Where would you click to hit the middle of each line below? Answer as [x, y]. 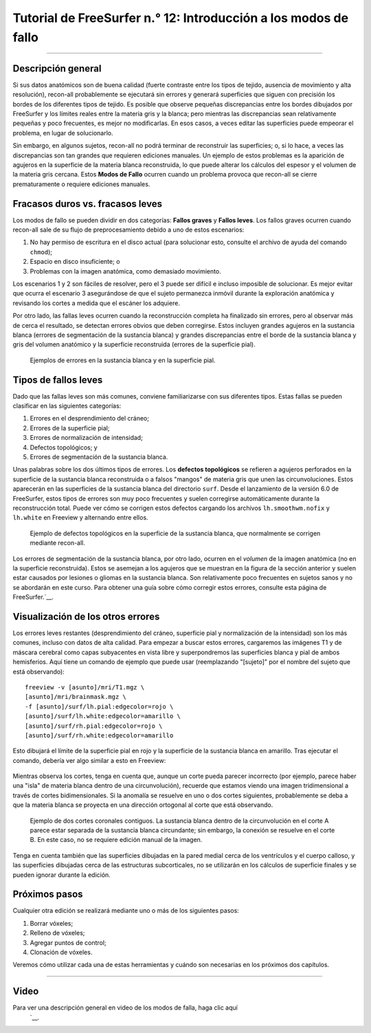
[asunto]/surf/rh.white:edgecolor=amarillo [99, 735]
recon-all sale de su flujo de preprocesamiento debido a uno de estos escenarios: [128, 230]
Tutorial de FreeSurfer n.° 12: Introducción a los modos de [181, 18]
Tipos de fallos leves [58, 380]
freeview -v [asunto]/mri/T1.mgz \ [85, 687]
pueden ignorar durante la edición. [62, 875]
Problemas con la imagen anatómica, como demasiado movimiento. [125, 271]
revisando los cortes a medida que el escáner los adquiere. [96, 303]
